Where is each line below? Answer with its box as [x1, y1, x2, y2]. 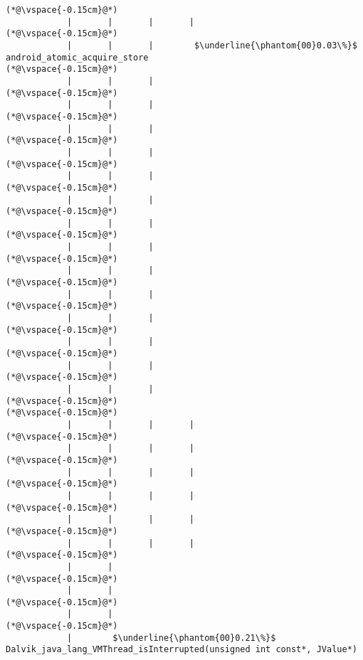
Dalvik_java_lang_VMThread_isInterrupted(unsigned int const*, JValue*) [6, 644, 357, 655]
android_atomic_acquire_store [6, 52, 149, 63]
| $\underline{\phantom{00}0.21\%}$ [66, 632, 276, 643]
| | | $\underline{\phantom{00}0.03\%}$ [66, 40, 357, 50]
